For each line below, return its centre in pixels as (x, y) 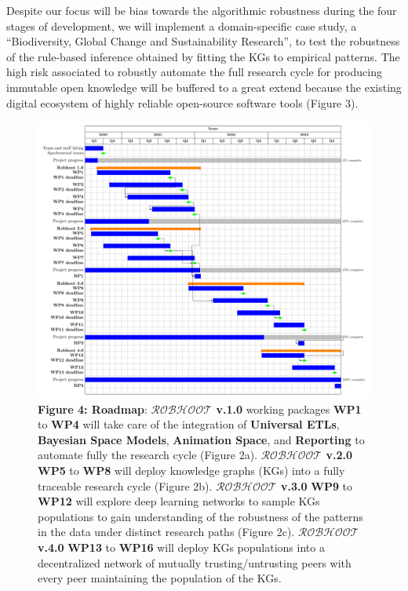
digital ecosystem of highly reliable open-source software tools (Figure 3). (182, 102)
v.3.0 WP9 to (317, 485)
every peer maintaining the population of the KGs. (160, 578)
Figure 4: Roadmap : (93, 409)
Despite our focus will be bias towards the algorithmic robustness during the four (202, 10)
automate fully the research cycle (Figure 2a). (148, 455)
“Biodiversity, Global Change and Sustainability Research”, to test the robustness (203, 41)
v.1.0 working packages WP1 (289, 409)
